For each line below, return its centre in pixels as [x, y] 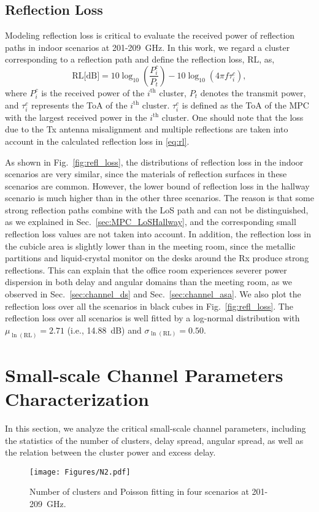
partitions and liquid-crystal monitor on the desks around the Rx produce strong [157, 258]
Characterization [77, 399]
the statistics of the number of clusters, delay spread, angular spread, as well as [154, 440]
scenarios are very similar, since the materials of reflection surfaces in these [146, 174]
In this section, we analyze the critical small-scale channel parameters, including [156, 428]
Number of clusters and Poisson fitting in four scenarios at [139, 491]
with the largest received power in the [76, 117]
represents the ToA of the [79, 105]
